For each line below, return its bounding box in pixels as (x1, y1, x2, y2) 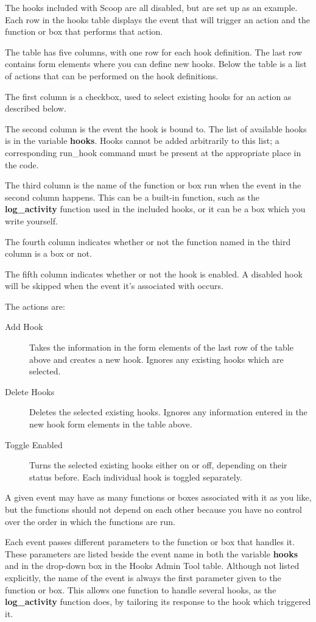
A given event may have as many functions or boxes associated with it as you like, (5, 491, 312, 504)
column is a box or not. (5, 247, 92, 260)
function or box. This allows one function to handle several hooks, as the (5, 583, 276, 596)
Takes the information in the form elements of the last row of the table (29, 341, 293, 354)
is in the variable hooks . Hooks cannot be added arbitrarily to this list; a (5, 134, 279, 147)
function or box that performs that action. (5, 25, 163, 38)
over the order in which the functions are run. (5, 515, 175, 527)
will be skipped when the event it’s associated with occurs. (5, 279, 223, 292)
